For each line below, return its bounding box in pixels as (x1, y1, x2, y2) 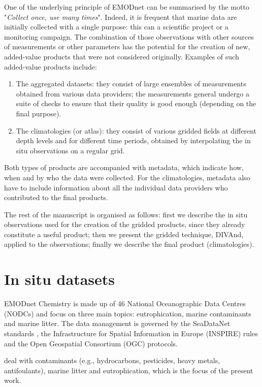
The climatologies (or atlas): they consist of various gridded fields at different (16, 125, 256, 136)
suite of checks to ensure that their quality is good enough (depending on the (16, 98, 256, 109)
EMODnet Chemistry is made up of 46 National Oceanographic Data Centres (4, 298, 246, 309)
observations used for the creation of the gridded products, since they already (4, 219, 245, 230)
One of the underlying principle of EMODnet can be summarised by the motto (4, 2, 249, 12)
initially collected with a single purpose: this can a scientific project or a (4, 21, 228, 32)
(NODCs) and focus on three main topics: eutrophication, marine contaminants (4, 308, 251, 318)
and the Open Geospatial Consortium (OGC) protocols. (4, 338, 178, 348)
